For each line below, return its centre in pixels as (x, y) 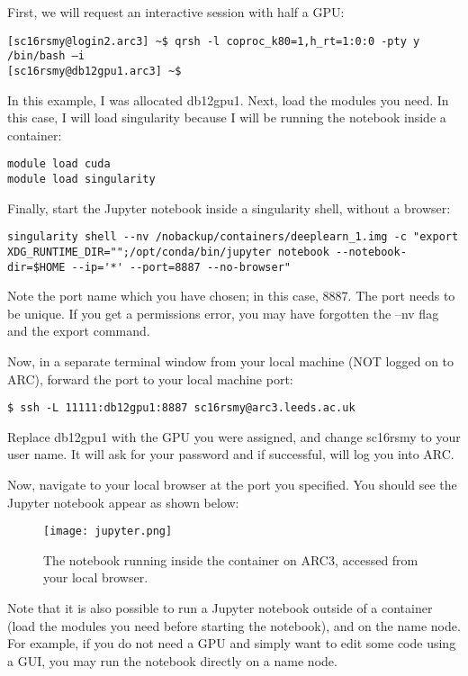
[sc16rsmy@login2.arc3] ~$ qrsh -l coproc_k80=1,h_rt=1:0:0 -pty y (214, 41)
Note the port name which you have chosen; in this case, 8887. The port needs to (231, 296)
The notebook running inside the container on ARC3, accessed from (231, 559)
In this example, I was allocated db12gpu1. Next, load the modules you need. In (228, 99)
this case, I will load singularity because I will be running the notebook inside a (227, 117)
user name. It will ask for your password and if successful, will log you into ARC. (231, 454)
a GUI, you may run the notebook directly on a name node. (172, 660)
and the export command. (79, 331)
